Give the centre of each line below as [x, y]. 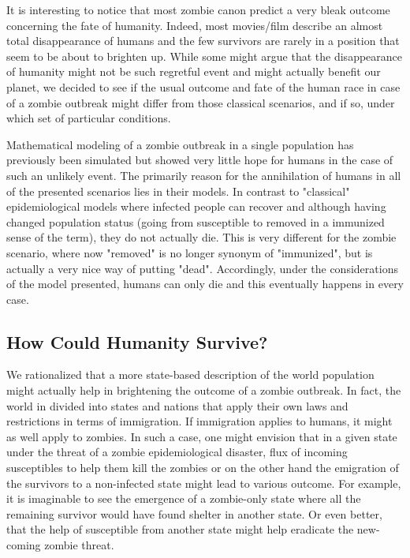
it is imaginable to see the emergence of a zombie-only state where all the [184, 498]
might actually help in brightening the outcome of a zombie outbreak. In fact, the [204, 390]
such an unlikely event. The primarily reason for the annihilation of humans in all [204, 175]
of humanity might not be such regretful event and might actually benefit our [194, 71]
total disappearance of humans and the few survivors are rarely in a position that [203, 41]
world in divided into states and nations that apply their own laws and [177, 405]
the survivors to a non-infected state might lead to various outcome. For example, [204, 483]
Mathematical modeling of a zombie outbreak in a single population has [180, 144]
